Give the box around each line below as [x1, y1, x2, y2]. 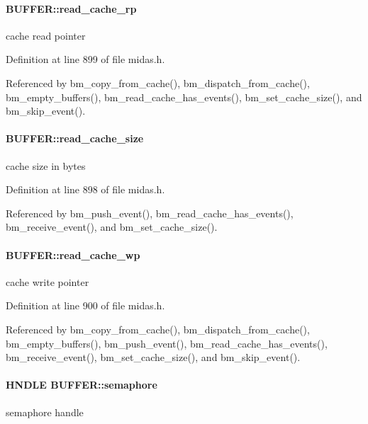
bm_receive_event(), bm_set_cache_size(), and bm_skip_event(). [6, 350, 301, 365]
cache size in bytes [6, 158, 86, 173]
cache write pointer [6, 274, 89, 289]
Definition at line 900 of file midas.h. [6, 298, 165, 313]
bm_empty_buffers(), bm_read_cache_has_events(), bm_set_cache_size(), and [6, 89, 362, 104]
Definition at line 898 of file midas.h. [6, 182, 165, 197]
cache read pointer [6, 28, 86, 42]
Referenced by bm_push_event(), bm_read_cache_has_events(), [6, 205, 294, 220]
